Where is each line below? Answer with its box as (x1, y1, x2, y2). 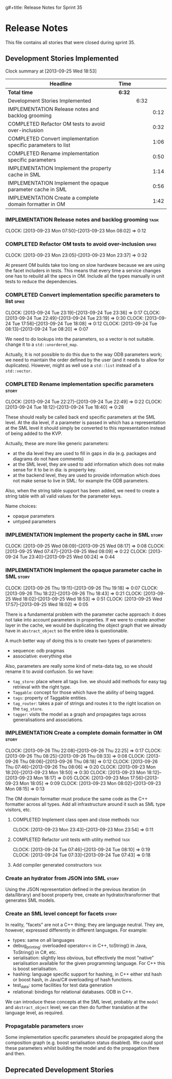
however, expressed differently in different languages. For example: (5, 927, 147, 934)
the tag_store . (12, 705, 44, 711)
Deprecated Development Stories (5, 1065, 114, 1074)
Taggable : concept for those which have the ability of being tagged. (12, 689, 155, 696)
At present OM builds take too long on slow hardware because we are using (5, 262, 165, 268)
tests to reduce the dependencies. (5, 279, 78, 285)
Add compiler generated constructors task (12, 862, 102, 868)
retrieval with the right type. (12, 684, 72, 690)
